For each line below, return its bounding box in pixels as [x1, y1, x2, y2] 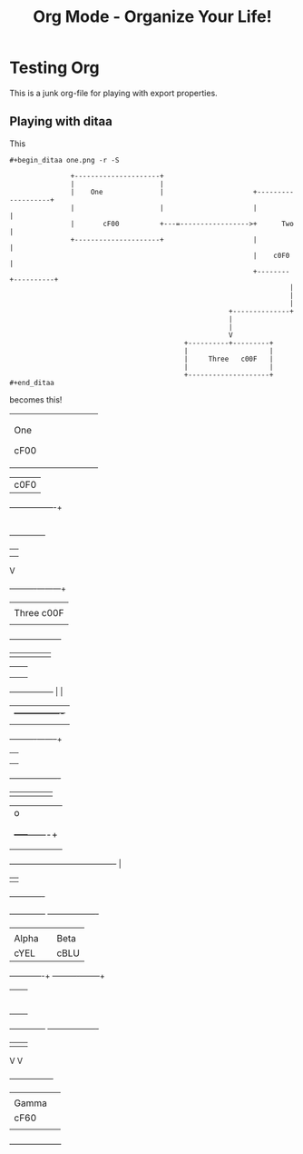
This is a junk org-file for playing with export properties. [9, 87, 218, 98]
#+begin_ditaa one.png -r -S [9, 155, 120, 164]
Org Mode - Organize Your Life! [33, 6, 272, 27]
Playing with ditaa [9, 114, 113, 129]
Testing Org [9, 57, 100, 78]
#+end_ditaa [9, 378, 54, 387]
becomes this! [9, 393, 63, 405]
